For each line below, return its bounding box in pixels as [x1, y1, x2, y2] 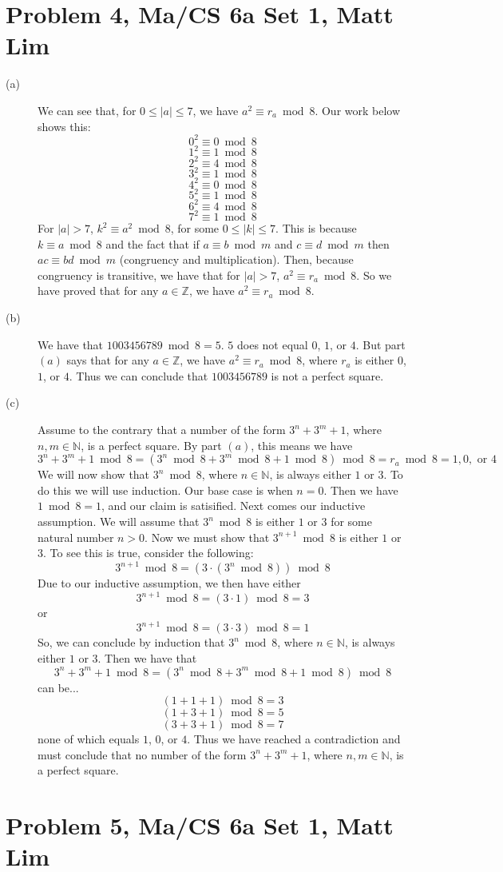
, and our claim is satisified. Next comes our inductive [101, 497, 366, 514]
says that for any [66, 352, 149, 368]
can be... [38, 679, 79, 695]
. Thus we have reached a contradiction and [187, 731, 401, 747]
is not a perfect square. [271, 367, 384, 384]
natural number [38, 528, 114, 545]
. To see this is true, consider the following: [43, 544, 254, 561]
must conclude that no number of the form [38, 746, 247, 763]
